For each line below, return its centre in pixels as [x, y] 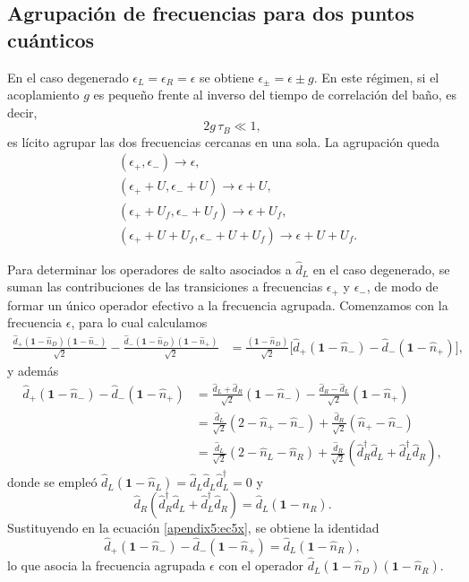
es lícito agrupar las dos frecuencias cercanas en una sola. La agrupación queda [224, 141]
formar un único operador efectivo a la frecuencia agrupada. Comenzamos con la [228, 304]
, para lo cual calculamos [139, 322]
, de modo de [402, 287]
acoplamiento [43, 95]
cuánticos [51, 39]
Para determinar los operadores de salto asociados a [149, 269]
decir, [22, 112]
